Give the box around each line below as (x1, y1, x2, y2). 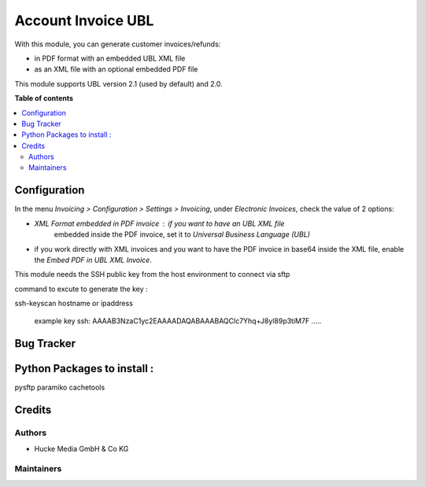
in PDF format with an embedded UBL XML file (34, 53, 186, 63)
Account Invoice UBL (14, 12, 154, 29)
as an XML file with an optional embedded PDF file (34, 65, 198, 74)
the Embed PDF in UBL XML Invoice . (34, 255, 153, 264)
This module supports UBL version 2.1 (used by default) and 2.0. (14, 79, 224, 88)
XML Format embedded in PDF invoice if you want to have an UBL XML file (34, 219, 285, 228)
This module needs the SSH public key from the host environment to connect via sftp (14, 270, 290, 279)
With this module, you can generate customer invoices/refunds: (14, 39, 221, 49)
